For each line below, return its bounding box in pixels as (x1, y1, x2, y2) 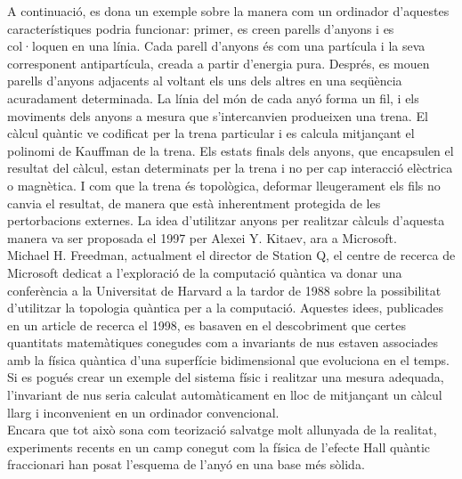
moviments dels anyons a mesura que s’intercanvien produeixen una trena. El (7, 106, 428, 125)
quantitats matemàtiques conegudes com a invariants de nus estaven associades (7, 333, 439, 352)
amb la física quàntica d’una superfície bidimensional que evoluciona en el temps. (7, 350, 450, 369)
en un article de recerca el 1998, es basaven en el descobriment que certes (7, 315, 407, 334)
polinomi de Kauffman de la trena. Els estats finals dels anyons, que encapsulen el (7, 141, 454, 159)
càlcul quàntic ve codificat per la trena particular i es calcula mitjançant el (7, 124, 415, 142)
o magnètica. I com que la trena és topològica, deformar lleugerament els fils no (7, 175, 441, 194)
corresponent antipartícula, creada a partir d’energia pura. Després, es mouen (7, 53, 430, 72)
